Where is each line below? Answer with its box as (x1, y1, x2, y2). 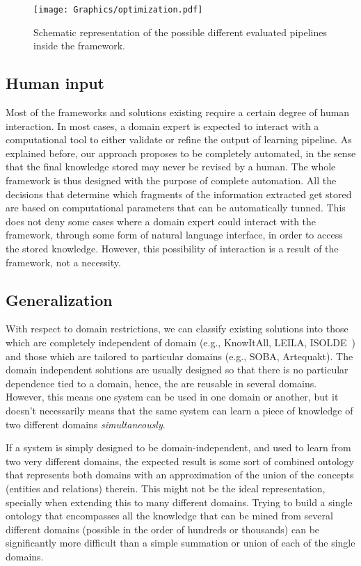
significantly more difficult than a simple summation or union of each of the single (6, 535, 355, 550)
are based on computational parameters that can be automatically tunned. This (6, 200, 346, 215)
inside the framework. (33, 38, 125, 53)
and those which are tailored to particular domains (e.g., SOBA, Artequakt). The (6, 348, 353, 363)
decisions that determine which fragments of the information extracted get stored (6, 186, 352, 201)
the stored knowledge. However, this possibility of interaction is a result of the (6, 241, 339, 255)
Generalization (6, 289, 113, 310)
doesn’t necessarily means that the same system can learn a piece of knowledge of (6, 403, 353, 417)
